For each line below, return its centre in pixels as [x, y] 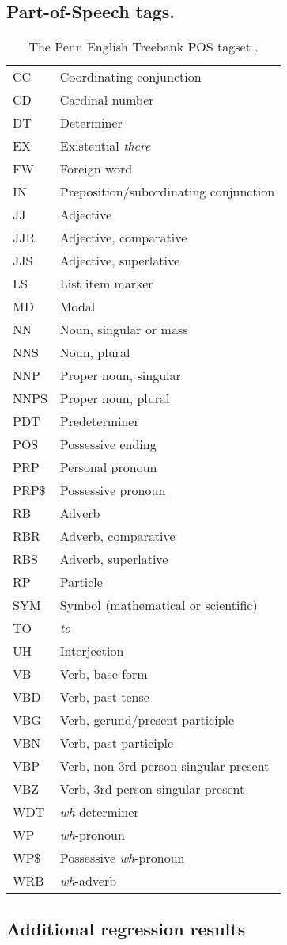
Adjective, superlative [120, 261]
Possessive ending [108, 444]
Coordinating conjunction [130, 77]
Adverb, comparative [117, 536]
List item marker [106, 284]
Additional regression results [126, 928]
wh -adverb [88, 881]
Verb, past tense [104, 697]
